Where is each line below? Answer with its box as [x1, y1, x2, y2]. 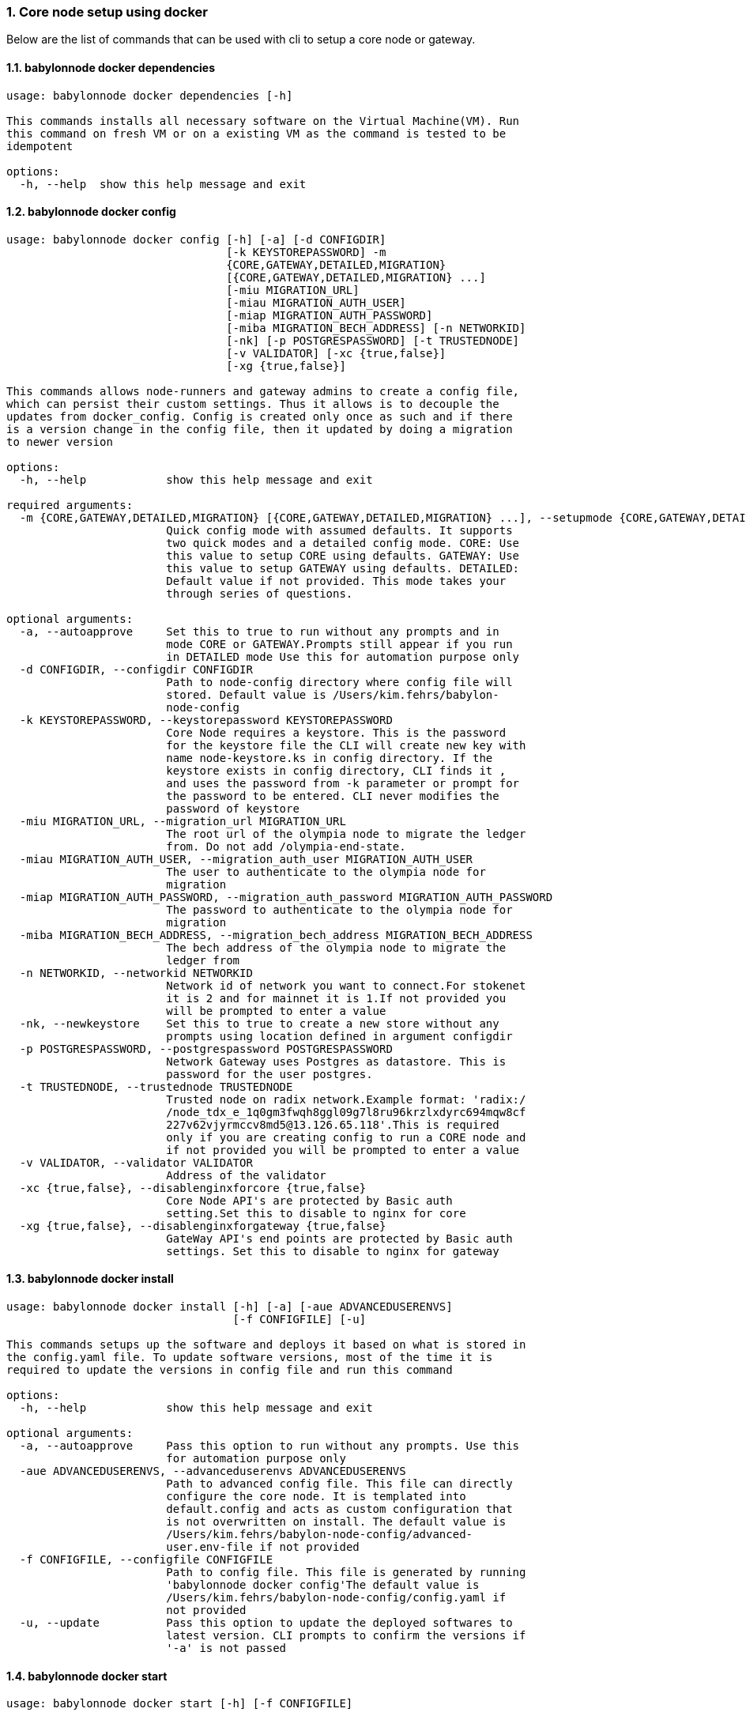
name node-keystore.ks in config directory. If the [166, 751, 493, 764]
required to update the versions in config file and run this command [6, 1363, 453, 1377]
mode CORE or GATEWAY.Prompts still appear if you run [166, 637, 513, 651]
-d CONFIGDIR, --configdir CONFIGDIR [19, 662, 253, 676]
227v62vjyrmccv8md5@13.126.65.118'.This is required [166, 1118, 499, 1131]
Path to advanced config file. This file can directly [166, 1477, 513, 1491]
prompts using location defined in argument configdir [166, 1029, 513, 1043]
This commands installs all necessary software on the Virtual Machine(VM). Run [6, 114, 520, 127]
